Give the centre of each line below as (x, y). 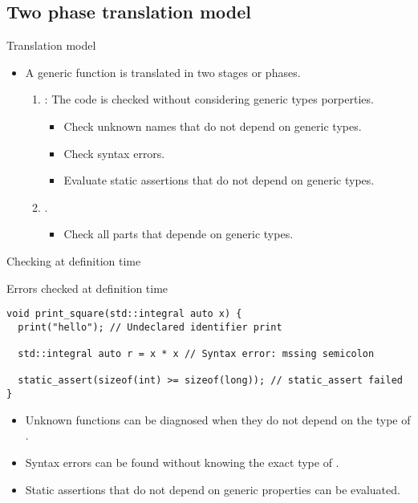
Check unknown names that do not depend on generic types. (213, 126)
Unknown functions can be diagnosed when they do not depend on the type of (218, 419)
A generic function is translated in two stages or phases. (163, 72)
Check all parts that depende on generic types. (179, 234)
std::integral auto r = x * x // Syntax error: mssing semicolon (196, 354)
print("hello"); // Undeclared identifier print (150, 327)
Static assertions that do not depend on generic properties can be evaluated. (213, 489)
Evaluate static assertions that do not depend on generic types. (219, 180)
